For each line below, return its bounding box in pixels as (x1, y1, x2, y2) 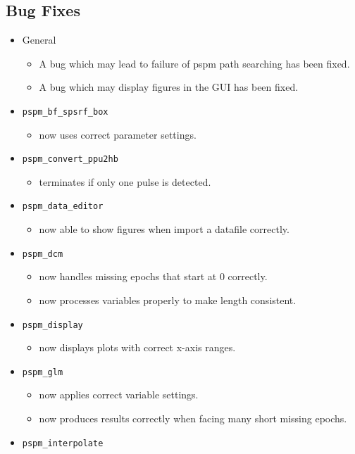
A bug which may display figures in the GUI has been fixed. (39, 80, 299, 94)
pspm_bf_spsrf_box (22, 106, 108, 117)
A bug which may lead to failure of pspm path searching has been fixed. (39, 56, 350, 70)
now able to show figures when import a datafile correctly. (39, 222, 289, 237)
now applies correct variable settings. (39, 387, 199, 402)
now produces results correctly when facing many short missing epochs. (39, 411, 347, 426)
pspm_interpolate (22, 438, 104, 448)
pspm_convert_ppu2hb (22, 154, 118, 165)
